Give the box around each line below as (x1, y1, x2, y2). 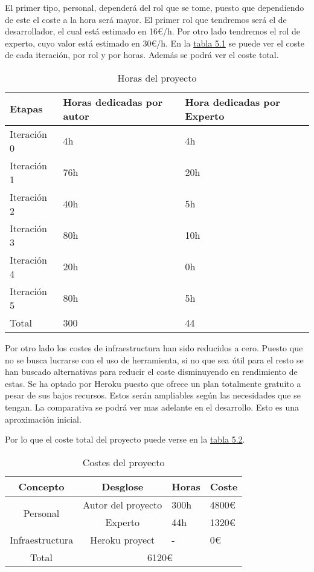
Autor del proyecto (83, 497, 162, 512)
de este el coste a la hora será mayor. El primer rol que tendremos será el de (5, 13, 287, 25)
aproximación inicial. (5, 412, 82, 425)
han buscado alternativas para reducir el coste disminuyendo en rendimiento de (5, 365, 298, 378)
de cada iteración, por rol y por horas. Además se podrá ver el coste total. (5, 48, 279, 61)
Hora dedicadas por (185, 94, 280, 109)
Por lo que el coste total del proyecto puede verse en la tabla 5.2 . (5, 433, 245, 446)
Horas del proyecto (117, 70, 197, 85)
